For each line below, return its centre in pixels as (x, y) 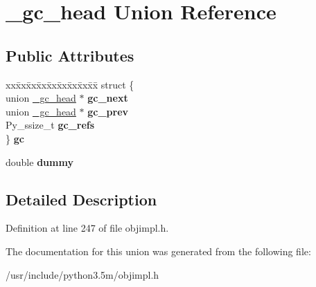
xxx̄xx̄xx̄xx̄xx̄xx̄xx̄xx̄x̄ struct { (70, 84)
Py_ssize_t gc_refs (50, 125)
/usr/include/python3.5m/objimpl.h (82, 274)
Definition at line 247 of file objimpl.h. (87, 228)
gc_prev (108, 111)
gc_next (108, 98)
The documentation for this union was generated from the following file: (158, 251)
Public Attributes (70, 55)
